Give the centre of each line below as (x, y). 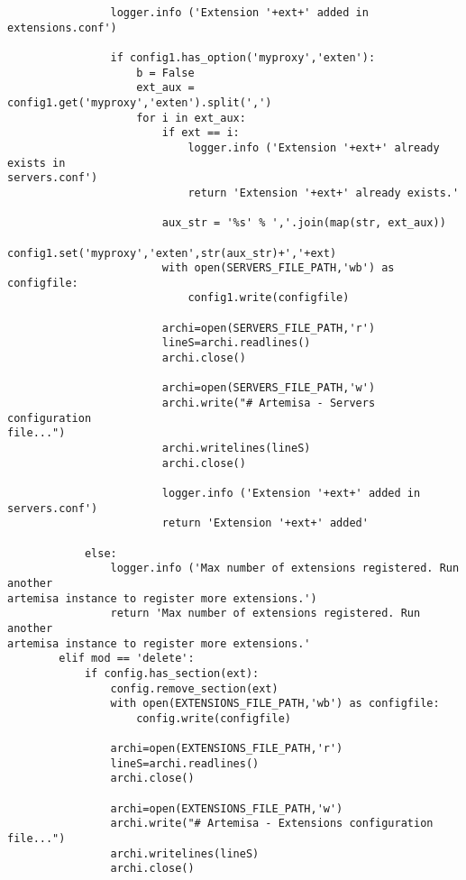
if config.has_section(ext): (172, 673)
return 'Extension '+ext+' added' (265, 523)
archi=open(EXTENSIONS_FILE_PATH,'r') (227, 749)
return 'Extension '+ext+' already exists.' (324, 192)
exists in (37, 163)
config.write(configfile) (214, 718)
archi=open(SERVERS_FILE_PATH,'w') (269, 388)
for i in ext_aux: (191, 118)
